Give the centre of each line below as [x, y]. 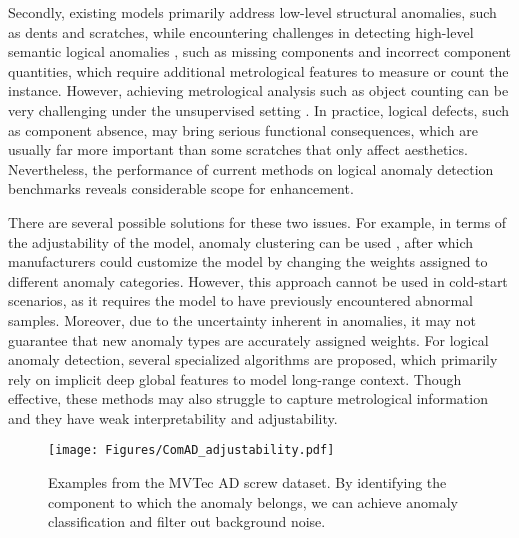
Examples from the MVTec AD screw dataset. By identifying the [247, 482]
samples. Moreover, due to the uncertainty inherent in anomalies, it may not [242, 319]
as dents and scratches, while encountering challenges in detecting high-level [241, 31]
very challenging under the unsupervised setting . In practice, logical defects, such [259, 109]
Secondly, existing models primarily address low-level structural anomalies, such [252, 12]
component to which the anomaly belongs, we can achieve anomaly [253, 501]
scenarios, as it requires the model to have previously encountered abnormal [240, 300]
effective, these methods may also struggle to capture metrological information [248, 398]
